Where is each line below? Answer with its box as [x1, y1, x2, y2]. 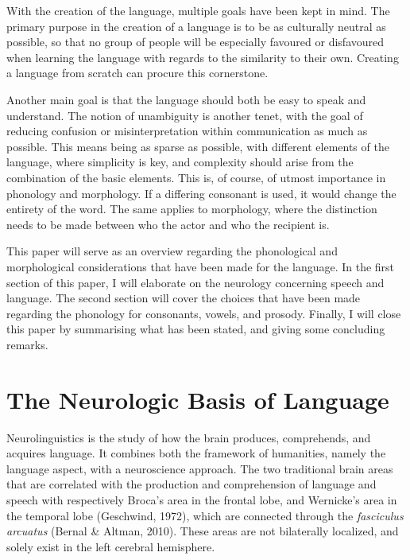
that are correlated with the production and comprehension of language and [6, 476, 377, 492]
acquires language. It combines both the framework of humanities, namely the [6, 445, 386, 461]
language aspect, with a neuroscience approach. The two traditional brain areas [6, 460, 393, 476]
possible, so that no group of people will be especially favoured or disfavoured [6, 33, 385, 50]
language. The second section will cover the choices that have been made [6, 290, 361, 306]
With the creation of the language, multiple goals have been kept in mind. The [6, 2, 390, 18]
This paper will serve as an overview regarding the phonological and [6, 243, 338, 259]
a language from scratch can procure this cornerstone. [6, 64, 269, 81]
